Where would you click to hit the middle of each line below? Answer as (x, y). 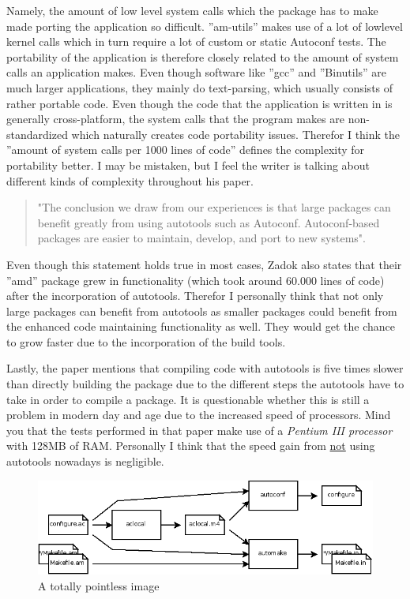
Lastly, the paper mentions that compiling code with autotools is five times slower (205, 368)
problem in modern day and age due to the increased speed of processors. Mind (199, 415)
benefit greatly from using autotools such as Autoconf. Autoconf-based (209, 222)
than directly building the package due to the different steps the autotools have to (205, 384)
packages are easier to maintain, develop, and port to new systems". (201, 238)
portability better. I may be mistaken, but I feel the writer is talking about (188, 165)
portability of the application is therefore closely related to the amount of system (203, 56)
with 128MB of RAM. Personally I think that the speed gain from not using (191, 446)
